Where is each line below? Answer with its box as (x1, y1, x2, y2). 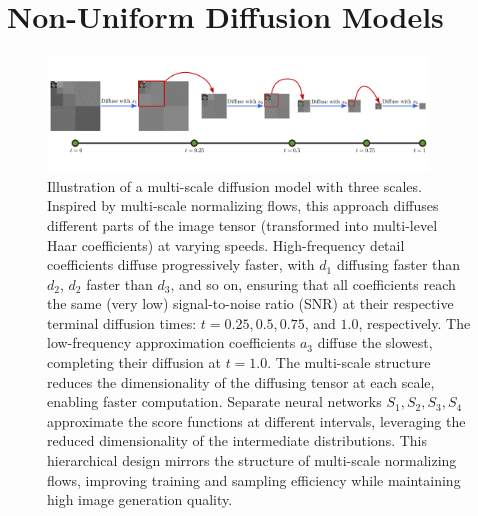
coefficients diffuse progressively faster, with (47, 254, 315, 275)
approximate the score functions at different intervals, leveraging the (47, 410, 466, 431)
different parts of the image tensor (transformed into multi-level (47, 214, 438, 235)
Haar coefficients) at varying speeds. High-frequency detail (47, 234, 405, 255)
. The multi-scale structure (267, 352, 431, 373)
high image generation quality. (47, 489, 233, 510)
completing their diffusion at (47, 352, 221, 373)
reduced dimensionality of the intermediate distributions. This (47, 430, 428, 451)
